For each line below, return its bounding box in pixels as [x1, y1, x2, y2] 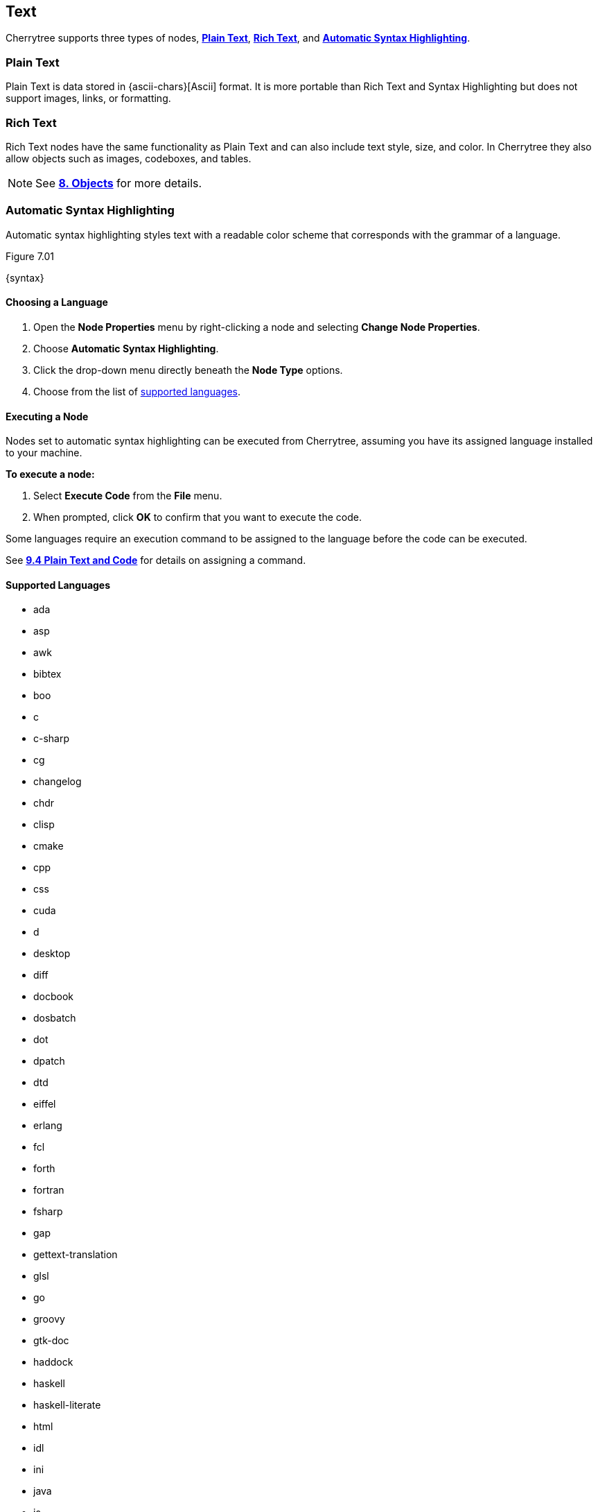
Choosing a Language [6, 296, 108, 309]
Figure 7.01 [6, 250, 55, 262]
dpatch [33, 1055, 65, 1067]
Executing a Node [6, 410, 89, 422]
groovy [33, 1313, 65, 1325]
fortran [33, 1184, 64, 1196]
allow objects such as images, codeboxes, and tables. [6, 152, 252, 164]
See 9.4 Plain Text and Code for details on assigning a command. [6, 554, 306, 567]
